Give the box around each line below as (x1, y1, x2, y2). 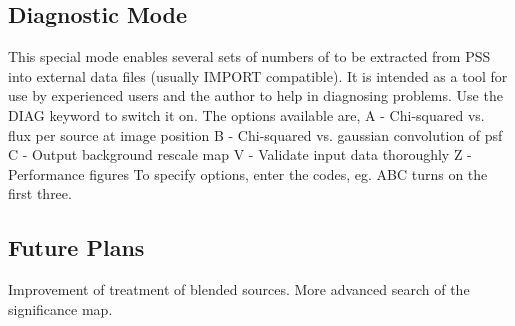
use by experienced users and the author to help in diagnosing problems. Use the (8, 85, 503, 106)
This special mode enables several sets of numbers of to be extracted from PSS (8, 46, 491, 67)
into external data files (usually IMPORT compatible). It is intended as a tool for (8, 65, 508, 86)
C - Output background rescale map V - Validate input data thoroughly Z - (8, 144, 472, 165)
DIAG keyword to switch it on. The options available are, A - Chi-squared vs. (8, 104, 485, 125)
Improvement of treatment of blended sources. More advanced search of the (8, 279, 470, 300)
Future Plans (8, 232, 145, 263)
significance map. (8, 298, 113, 319)
